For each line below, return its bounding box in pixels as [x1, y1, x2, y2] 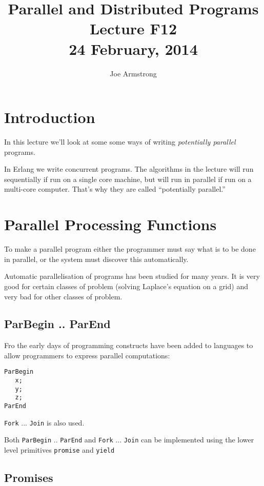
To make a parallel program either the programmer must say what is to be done [4, 244, 256, 254]
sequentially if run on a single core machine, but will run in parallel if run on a [4, 173, 252, 184]
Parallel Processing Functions [4, 214, 217, 235]
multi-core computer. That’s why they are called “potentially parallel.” [4, 184, 226, 194]
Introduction [4, 107, 95, 128]
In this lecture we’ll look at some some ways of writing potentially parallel [4, 136, 236, 147]
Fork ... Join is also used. [4, 417, 85, 428]
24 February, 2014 [69, 38, 198, 59]
